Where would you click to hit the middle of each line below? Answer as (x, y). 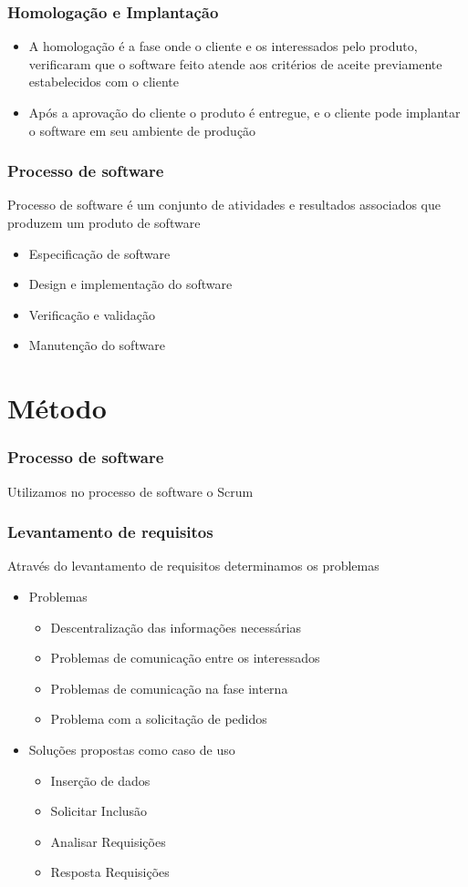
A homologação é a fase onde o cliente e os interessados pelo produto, (223, 46)
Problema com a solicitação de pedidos (159, 719)
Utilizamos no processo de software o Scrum (130, 491)
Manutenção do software (97, 345)
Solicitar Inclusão (99, 811)
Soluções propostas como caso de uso (132, 749)
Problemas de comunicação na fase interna (169, 688)
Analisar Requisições (108, 841)
